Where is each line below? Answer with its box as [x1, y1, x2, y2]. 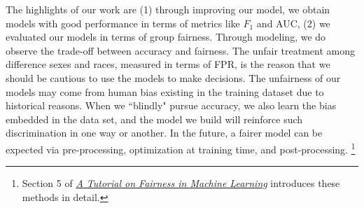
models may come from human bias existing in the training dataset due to [6, 84, 324, 99]
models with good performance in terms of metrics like [6, 15, 240, 30]
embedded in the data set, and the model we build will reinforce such [6, 111, 303, 126]
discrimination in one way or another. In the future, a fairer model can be [6, 125, 323, 140]
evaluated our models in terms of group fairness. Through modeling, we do [6, 29, 326, 44]
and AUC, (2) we [256, 15, 330, 30]
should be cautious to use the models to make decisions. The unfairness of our [6, 70, 341, 85]
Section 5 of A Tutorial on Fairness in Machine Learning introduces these [22, 176, 340, 190]
